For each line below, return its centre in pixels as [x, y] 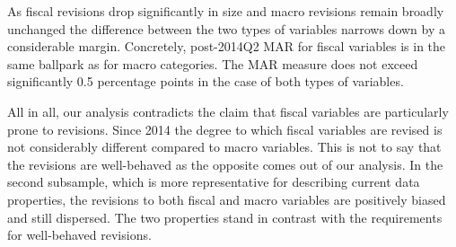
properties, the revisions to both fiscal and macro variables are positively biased [227, 199]
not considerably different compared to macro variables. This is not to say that [224, 147]
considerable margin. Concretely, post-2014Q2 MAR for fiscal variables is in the [227, 46]
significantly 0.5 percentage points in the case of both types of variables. [206, 81]
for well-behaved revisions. [79, 235]
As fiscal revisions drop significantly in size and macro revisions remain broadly [226, 11]
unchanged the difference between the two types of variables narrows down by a [227, 28]
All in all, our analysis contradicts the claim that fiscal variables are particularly [228, 111]
